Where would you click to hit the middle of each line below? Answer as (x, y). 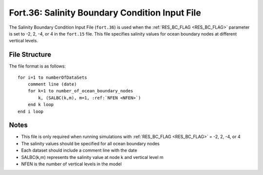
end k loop (41, 105)
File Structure (30, 55)
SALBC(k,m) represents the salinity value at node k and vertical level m (92, 157)
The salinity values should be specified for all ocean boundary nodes (91, 143)
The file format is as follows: (37, 66)
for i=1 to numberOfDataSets (52, 77)
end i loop (31, 111)
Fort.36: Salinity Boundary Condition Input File (105, 13)
